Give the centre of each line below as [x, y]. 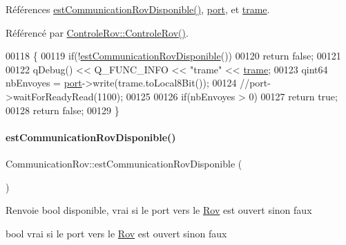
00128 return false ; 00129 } [63, 110]
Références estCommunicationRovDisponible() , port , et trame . [138, 9]
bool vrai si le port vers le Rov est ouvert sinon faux [116, 233]
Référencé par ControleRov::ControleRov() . [97, 32]
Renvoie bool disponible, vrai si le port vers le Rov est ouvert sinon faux [159, 210]
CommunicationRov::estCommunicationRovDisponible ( [124, 163]
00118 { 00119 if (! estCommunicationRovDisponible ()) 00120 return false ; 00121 [173, 56]
